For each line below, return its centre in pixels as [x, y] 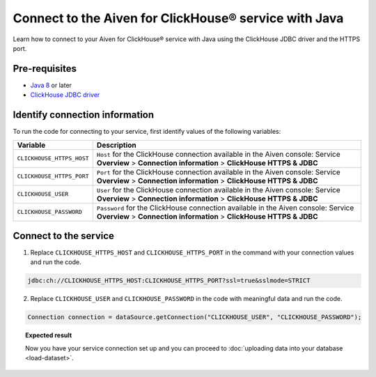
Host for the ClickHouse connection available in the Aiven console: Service [218, 154]
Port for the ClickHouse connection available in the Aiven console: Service [218, 172]
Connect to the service [64, 236]
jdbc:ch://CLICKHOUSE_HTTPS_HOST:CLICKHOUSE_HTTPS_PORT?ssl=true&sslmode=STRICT [169, 281]
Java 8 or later [51, 85]
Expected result [49, 335]
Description [117, 145]
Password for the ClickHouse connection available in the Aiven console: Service [225, 208]
